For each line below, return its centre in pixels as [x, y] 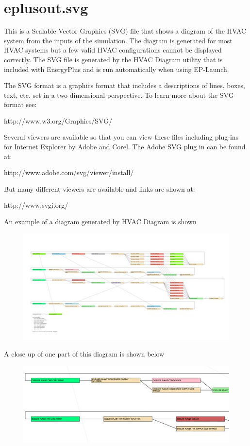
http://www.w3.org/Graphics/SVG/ [58, 120]
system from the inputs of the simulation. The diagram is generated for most [118, 40]
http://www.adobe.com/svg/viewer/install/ [69, 172]
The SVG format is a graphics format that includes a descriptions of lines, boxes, [125, 85]
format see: [20, 104]
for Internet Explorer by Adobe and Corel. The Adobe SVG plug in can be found [125, 147]
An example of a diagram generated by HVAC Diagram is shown [100, 222]
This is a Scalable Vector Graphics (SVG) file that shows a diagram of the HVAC [125, 31]
